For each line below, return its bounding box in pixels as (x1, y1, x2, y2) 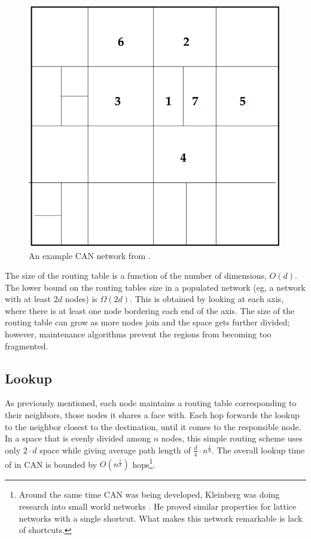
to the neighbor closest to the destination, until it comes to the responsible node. (5, 420, 301, 433)
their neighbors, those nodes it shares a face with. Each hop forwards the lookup (5, 409, 300, 421)
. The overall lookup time (211, 443, 305, 456)
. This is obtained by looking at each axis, (130, 293, 284, 305)
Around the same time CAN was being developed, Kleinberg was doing (19, 488, 280, 501)
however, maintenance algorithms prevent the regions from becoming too (5, 328, 272, 340)
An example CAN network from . (29, 249, 151, 261)
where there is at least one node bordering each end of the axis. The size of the (5, 304, 295, 316)
